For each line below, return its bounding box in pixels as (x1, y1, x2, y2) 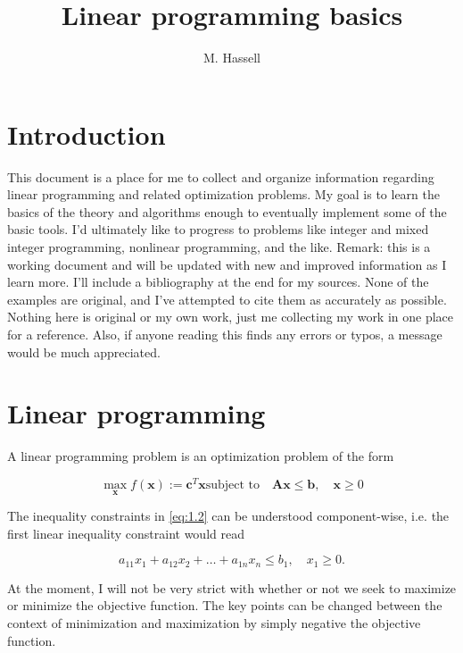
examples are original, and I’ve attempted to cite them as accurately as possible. (7, 289, 447, 308)
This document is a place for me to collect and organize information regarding (7, 167, 434, 186)
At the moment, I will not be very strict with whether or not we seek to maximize (7, 578, 457, 597)
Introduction (7, 115, 166, 152)
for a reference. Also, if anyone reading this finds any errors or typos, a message (7, 325, 442, 343)
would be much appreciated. (7, 342, 161, 361)
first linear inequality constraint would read (7, 523, 244, 542)
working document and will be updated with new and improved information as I (7, 255, 447, 273)
